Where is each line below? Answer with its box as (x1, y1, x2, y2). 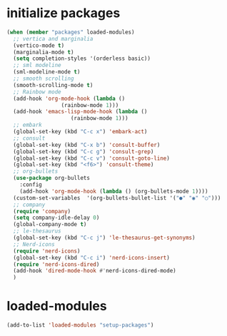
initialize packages (6, 5, 121, 21)
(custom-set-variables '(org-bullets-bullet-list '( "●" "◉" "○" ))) (13, 194, 221, 201)
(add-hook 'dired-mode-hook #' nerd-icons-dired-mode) (13, 268, 176, 275)
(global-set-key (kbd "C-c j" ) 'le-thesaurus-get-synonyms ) (13, 234, 196, 242)
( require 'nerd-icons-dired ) (13, 260, 100, 268)
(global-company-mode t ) (13, 221, 87, 228)
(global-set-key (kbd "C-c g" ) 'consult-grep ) (13, 148, 154, 155)
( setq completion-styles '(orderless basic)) (13, 55, 151, 62)
